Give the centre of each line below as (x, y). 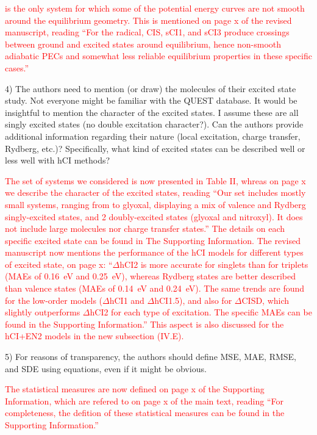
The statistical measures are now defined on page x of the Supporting (135, 389)
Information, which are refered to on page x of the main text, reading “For (144, 401)
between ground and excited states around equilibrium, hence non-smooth (143, 44)
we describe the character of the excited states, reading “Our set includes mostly (155, 192)
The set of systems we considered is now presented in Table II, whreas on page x (155, 180)
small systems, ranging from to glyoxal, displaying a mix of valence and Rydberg (155, 204)
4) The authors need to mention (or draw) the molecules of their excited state (151, 88)
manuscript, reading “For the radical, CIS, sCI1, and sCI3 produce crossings (147, 32)
